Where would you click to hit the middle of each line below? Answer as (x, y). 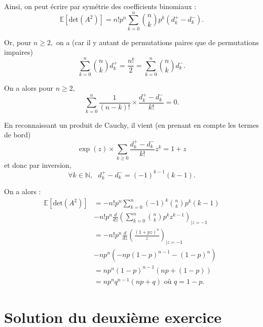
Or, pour (18, 42)
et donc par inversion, (38, 165)
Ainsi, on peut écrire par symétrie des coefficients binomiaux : (100, 6)
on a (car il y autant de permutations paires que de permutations (158, 42)
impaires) (18, 52)
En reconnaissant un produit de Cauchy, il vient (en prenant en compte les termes (131, 124)
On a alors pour (29, 88)
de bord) (17, 135)
